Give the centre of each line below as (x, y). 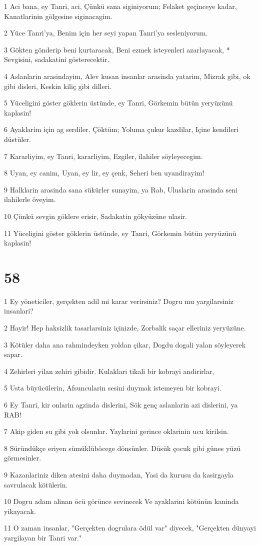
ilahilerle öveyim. (30, 199)
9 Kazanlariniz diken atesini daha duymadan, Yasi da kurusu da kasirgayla (119, 474)
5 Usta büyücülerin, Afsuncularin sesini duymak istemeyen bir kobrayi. (113, 388)
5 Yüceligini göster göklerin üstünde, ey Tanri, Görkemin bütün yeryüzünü (118, 103)
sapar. (13, 354)
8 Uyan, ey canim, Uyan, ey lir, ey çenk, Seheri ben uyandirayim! (104, 173)
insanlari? (19, 311)
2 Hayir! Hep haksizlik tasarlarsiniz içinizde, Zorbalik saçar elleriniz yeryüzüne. (125, 327)
